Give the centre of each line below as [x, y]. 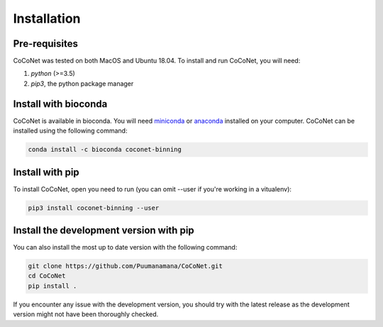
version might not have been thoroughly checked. [86, 314]
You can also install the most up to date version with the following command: [125, 248]
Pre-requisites [45, 44]
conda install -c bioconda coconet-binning [105, 150]
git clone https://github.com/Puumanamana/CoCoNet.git [125, 266]
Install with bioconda [60, 104]
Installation [47, 18]
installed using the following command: [70, 131]
